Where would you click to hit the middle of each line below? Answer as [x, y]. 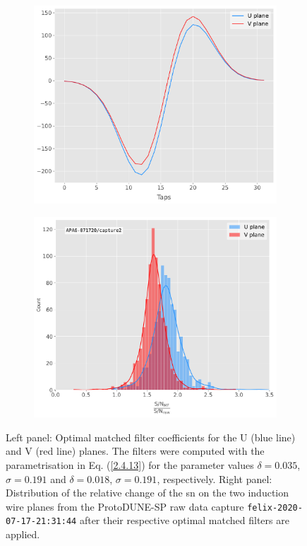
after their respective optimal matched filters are [184, 520]
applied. [23, 534]
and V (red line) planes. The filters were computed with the [135, 451]
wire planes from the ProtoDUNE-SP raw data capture [125, 506]
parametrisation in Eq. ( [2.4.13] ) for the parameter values [130, 465]
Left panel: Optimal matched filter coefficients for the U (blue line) [151, 437]
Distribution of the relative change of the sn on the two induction [148, 493]
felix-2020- [275, 507]
